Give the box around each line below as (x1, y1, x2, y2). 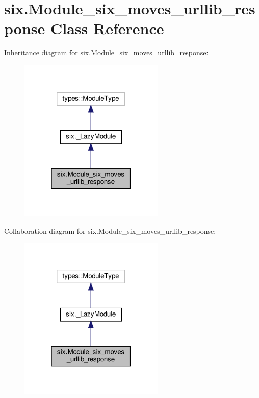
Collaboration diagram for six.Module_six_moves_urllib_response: (4, 225, 216, 236)
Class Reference (50, 18, 164, 39)
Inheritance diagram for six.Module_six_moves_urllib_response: (4, 47, 209, 58)
